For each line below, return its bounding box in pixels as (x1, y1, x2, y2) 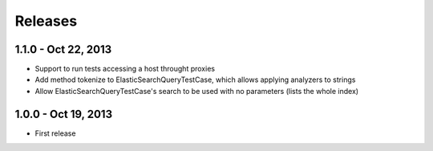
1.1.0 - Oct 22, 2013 (14, 43, 112, 56)
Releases (14, 12, 78, 30)
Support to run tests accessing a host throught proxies (34, 64, 216, 74)
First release (34, 129, 76, 138)
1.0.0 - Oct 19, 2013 (14, 107, 112, 120)
